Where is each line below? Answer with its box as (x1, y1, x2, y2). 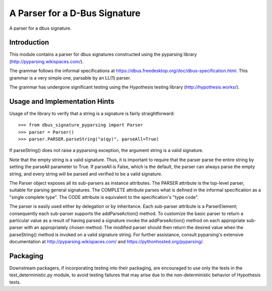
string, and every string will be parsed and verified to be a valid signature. (9, 171, 163, 177)
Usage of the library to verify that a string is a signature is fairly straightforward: (9, 110, 175, 116)
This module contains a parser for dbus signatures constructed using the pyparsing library (9, 51, 197, 57)
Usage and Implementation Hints (9, 97, 114, 106)
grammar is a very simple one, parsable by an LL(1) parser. (9, 75, 131, 81)
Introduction (9, 38, 49, 47)
